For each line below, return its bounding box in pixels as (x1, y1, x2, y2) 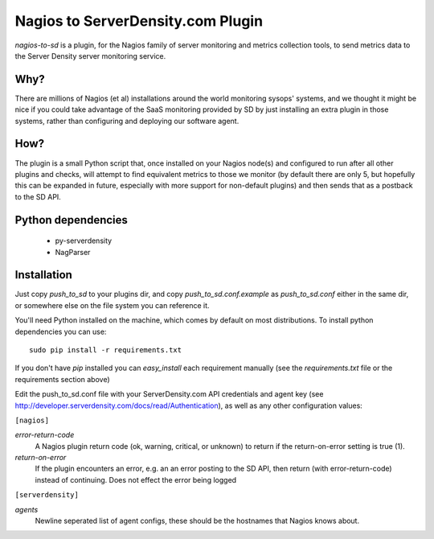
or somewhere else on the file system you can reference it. (14, 300, 210, 310)
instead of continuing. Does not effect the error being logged (35, 475, 237, 484)
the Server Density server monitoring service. (14, 51, 166, 60)
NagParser (55, 247, 91, 257)
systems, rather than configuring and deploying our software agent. (14, 116, 240, 125)
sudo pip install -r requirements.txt (29, 345, 182, 354)
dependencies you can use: (14, 327, 107, 336)
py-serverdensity (55, 236, 113, 245)
